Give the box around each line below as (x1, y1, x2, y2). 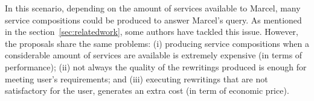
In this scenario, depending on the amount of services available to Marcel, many (5, 2, 301, 14)
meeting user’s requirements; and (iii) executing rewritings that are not (5, 72, 268, 85)
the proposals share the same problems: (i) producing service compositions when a (5, 37, 310, 49)
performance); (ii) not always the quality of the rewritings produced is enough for (5, 60, 307, 73)
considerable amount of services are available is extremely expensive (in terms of (5, 49, 303, 61)
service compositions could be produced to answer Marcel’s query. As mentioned (5, 13, 302, 26)
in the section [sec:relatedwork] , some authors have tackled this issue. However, (5, 25, 298, 38)
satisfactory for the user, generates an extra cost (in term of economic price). (5, 84, 289, 97)
